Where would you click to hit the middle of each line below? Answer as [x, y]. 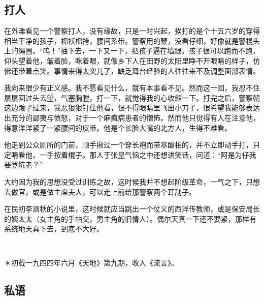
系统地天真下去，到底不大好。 [54, 229]
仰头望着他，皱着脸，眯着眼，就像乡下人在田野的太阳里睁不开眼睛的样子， [128, 60]
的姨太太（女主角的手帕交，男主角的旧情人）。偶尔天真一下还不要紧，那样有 [130, 218]
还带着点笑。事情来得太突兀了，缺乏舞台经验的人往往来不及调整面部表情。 [135, 70]
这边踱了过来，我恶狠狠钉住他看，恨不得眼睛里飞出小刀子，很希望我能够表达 [132, 108]
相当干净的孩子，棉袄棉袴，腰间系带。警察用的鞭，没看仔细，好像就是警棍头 [132, 40]
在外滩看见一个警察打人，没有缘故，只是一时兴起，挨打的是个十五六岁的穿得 [132, 31]
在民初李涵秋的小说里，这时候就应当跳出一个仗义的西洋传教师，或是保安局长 [132, 209]
